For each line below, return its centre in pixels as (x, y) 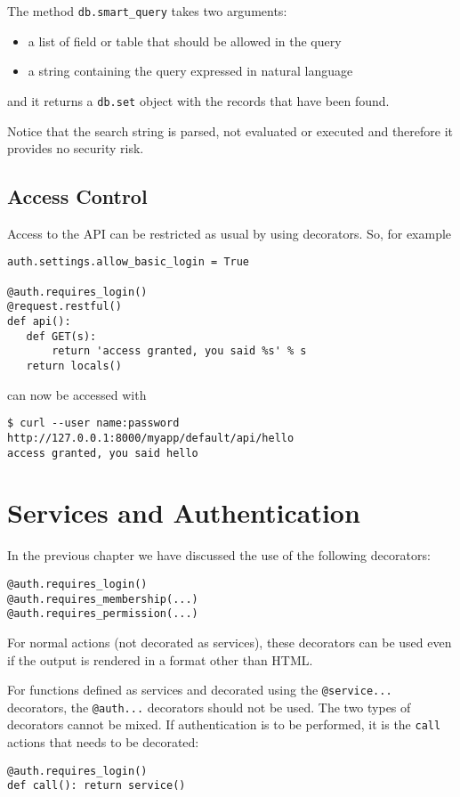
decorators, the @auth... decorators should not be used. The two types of (209, 707)
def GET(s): (61, 336)
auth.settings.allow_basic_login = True (129, 262)
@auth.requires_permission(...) (103, 614)
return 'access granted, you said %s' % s (179, 351)
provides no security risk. (76, 148)
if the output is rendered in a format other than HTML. (160, 659)
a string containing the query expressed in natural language (190, 71)
